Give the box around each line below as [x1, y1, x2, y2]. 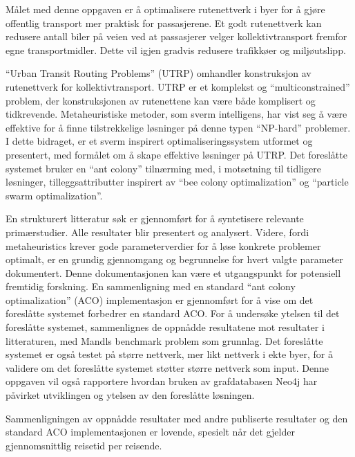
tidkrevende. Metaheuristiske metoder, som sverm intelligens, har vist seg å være [6, 107, 347, 121]
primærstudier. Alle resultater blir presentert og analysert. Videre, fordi [6, 224, 309, 239]
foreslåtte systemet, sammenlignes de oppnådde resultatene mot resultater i [6, 320, 325, 334]
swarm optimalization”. [6, 188, 103, 202]
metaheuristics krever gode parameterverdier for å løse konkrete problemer [6, 238, 321, 253]
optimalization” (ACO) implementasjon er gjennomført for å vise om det [6, 292, 314, 307]
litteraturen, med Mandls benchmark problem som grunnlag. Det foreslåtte [6, 333, 323, 348]
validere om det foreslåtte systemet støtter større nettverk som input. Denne [6, 360, 329, 375]
